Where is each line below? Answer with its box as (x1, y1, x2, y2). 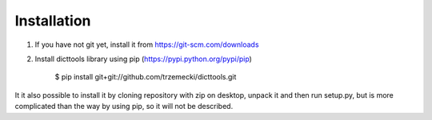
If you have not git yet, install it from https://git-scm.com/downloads (34, 40, 259, 49)
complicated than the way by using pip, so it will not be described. (14, 102, 234, 111)
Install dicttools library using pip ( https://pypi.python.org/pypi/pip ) (34, 54, 252, 64)
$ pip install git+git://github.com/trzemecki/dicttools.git (54, 72, 237, 82)
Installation (14, 12, 91, 29)
